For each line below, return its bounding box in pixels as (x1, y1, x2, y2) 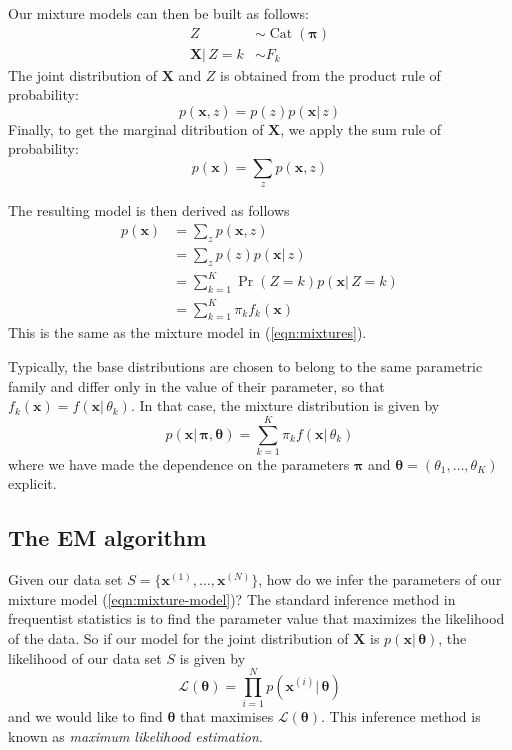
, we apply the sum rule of (280, 118, 442, 139)
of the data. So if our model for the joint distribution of (8, 628, 349, 648)
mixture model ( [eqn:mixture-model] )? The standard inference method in (8, 588, 456, 609)
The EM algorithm (8, 522, 207, 553)
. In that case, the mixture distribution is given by (130, 395, 440, 416)
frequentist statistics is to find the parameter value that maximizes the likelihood (8, 608, 505, 629)
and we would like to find (8, 706, 163, 727)
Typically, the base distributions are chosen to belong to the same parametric (8, 355, 483, 376)
